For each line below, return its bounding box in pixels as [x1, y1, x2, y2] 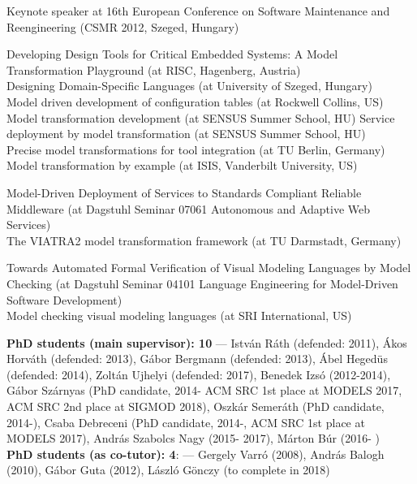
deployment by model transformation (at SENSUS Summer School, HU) [6, 125, 366, 142]
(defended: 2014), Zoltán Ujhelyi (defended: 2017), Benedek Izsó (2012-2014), [6, 365, 391, 382]
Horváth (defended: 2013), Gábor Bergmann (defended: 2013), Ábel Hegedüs [6, 350, 388, 367]
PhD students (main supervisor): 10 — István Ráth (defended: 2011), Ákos [6, 334, 407, 351]
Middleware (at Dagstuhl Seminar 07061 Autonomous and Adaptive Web [6, 200, 371, 217]
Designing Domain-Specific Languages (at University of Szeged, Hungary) [6, 77, 372, 94]
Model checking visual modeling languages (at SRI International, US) [6, 307, 352, 324]
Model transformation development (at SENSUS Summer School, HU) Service [6, 109, 395, 126]
